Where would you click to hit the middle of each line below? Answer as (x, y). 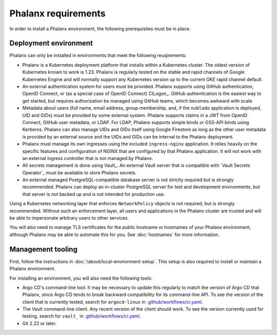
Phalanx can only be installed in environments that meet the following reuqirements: (98, 55)
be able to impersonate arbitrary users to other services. (69, 218)
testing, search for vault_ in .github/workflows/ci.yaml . (82, 316)
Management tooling (44, 249)
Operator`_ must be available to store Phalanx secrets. (80, 172)
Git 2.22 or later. (39, 323)
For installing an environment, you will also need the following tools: (81, 278)
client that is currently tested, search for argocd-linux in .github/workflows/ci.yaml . (113, 302)
